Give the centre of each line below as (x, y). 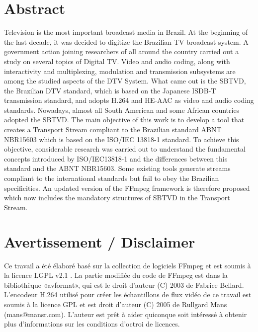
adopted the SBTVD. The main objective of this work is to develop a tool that (124, 120)
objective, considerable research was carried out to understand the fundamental (125, 149)
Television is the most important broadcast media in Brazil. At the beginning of (126, 32)
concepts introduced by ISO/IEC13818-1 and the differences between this (116, 158)
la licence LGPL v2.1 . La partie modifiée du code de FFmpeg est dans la (116, 275)
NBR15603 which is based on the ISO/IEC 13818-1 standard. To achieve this (122, 139)
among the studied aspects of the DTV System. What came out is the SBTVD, (125, 81)
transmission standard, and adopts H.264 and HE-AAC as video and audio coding (129, 100)
